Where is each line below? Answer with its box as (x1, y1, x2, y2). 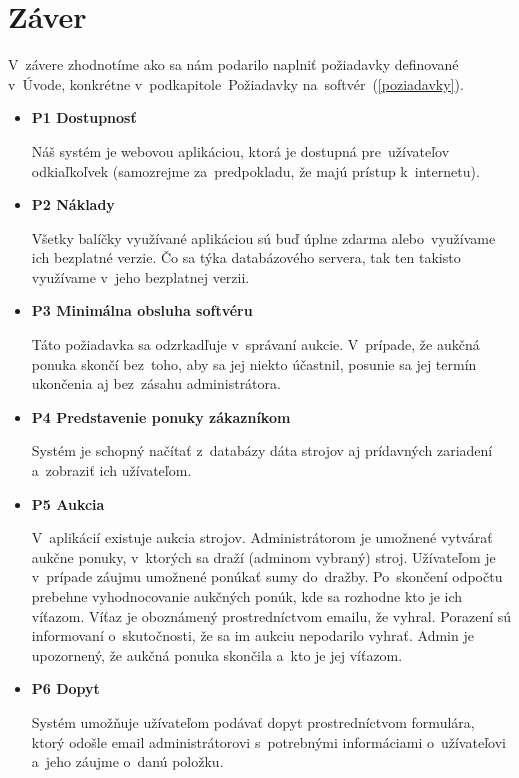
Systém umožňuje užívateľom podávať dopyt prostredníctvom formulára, (31, 711, 475, 732)
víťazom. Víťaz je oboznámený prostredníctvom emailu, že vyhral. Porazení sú (31, 605, 512, 626)
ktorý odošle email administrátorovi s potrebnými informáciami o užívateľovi (31, 731, 506, 752)
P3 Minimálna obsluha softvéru (31, 300, 253, 321)
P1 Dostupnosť (31, 107, 137, 128)
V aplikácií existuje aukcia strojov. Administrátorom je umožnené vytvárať (31, 527, 493, 548)
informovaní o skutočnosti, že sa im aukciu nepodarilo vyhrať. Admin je (31, 625, 474, 646)
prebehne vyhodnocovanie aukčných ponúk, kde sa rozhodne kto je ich (31, 586, 463, 606)
